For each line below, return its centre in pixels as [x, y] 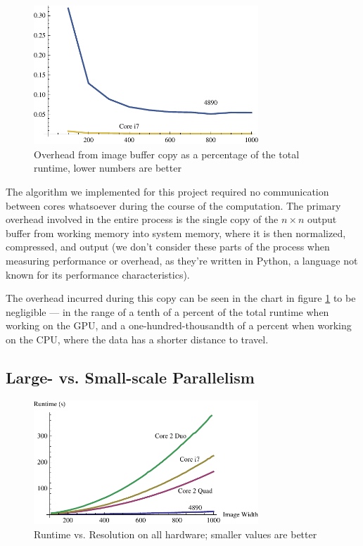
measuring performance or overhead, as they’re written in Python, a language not [182, 260]
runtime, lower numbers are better [108, 168]
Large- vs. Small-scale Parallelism [130, 377]
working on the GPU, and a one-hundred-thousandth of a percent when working [179, 325]
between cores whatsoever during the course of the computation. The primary [173, 205]
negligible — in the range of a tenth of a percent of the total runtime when [167, 311]
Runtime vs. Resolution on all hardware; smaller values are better [176, 534]
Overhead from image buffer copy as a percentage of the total [167, 154]
